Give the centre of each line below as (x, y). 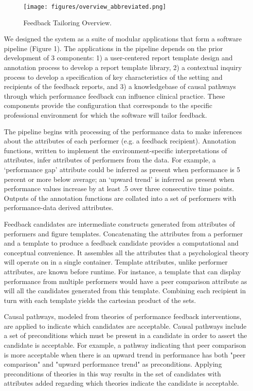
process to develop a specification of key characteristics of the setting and (113, 77)
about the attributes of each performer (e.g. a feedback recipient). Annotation (120, 141)
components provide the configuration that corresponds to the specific (108, 105)
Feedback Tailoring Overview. (68, 22)
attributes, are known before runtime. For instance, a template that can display (123, 271)
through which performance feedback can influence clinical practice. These (115, 96)
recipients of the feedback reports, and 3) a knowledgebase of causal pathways (120, 86)
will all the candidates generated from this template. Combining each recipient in (125, 291)
